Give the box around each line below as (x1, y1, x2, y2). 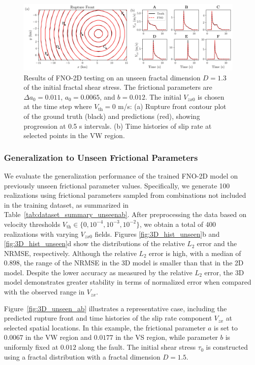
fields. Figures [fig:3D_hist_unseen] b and (95, 228, 220, 239)
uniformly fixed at (4, 342, 59, 352)
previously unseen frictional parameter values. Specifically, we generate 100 (4, 180, 230, 190)
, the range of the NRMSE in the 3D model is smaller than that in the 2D (19, 257, 244, 268)
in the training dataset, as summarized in (4, 199, 129, 210)
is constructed (206, 342, 248, 352)
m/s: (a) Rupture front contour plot (118, 101, 226, 111)
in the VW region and (25, 332, 92, 342)
